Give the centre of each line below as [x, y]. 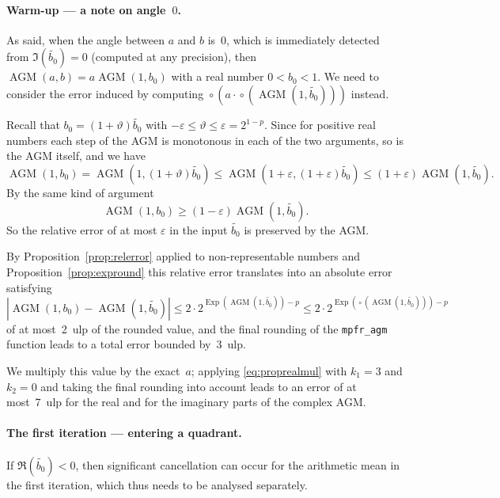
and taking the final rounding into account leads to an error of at [199, 386]
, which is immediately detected [303, 39]
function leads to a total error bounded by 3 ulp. [126, 344]
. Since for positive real [320, 125]
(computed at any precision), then [174, 57]
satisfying [29, 287]
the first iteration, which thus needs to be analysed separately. [157, 484]
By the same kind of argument [80, 192]
